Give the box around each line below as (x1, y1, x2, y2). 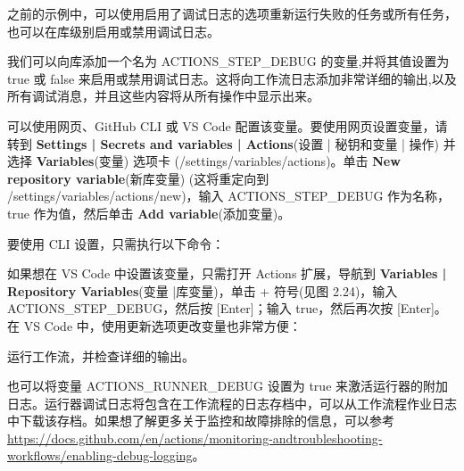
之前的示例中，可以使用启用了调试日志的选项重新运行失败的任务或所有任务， (7, 4, 457, 22)
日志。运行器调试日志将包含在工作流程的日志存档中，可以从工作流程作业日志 (7, 393, 457, 412)
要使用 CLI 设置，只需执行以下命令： (7, 234, 225, 252)
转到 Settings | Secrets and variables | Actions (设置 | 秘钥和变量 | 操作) (7, 134, 440, 153)
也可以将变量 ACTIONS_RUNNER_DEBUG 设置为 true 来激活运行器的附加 (7, 376, 449, 395)
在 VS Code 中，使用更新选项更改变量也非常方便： (7, 316, 302, 335)
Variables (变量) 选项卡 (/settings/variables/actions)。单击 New (36, 152, 401, 170)
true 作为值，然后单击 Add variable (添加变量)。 (7, 203, 291, 222)
